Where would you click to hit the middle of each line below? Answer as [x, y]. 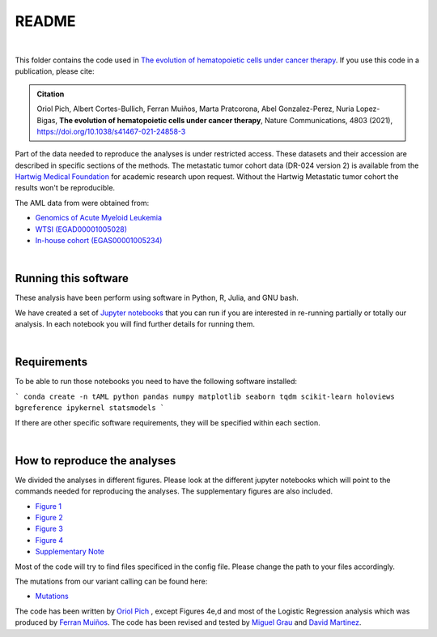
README [45, 21]
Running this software [72, 278]
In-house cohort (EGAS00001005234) [99, 241]
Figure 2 [49, 518]
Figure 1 [49, 506]
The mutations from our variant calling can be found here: [111, 581]
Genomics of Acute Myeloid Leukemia [98, 218]
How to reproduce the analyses [95, 461]
